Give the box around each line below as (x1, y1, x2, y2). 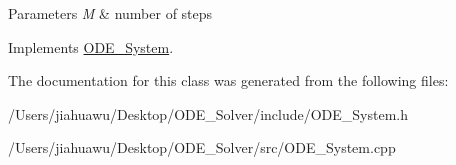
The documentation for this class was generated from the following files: (8, 70, 449, 91)
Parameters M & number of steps (8, 3, 213, 23)
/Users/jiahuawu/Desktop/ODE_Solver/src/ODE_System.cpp (8, 137, 396, 158)
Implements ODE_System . (8, 36, 174, 57)
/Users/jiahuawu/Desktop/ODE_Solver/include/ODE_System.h (8, 103, 409, 124)
